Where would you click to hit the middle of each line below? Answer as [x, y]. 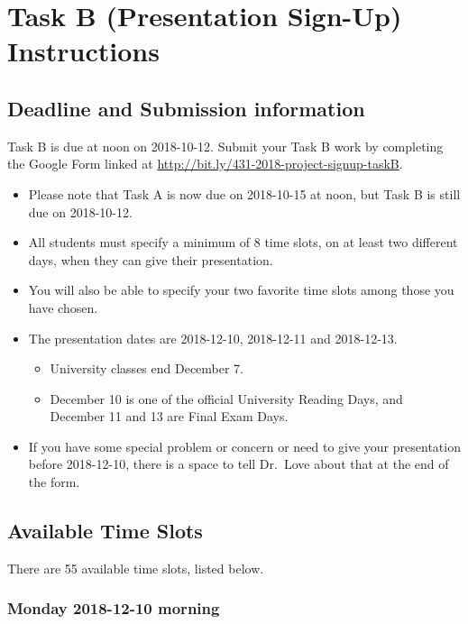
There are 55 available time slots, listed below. [136, 568]
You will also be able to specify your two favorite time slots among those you [241, 290]
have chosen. [63, 307]
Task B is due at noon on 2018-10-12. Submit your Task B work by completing [225, 146]
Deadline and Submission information [186, 108]
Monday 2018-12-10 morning [114, 608]
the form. [54, 482]
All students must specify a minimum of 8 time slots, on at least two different [243, 242]
